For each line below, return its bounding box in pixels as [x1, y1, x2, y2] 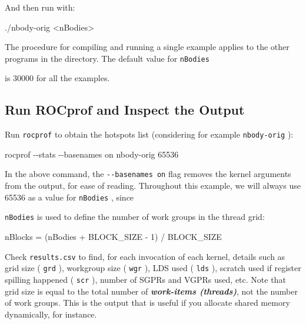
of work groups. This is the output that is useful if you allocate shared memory [5, 296, 290, 309]
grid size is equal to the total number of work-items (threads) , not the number [5, 285, 298, 297]
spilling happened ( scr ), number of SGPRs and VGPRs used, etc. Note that [5, 273, 286, 285]
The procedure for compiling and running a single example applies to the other [5, 41, 290, 53]
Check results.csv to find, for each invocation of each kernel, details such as [5, 250, 285, 262]
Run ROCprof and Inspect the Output [5, 101, 245, 119]
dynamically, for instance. [5, 308, 97, 320]
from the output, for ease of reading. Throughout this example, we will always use [5, 179, 301, 192]
